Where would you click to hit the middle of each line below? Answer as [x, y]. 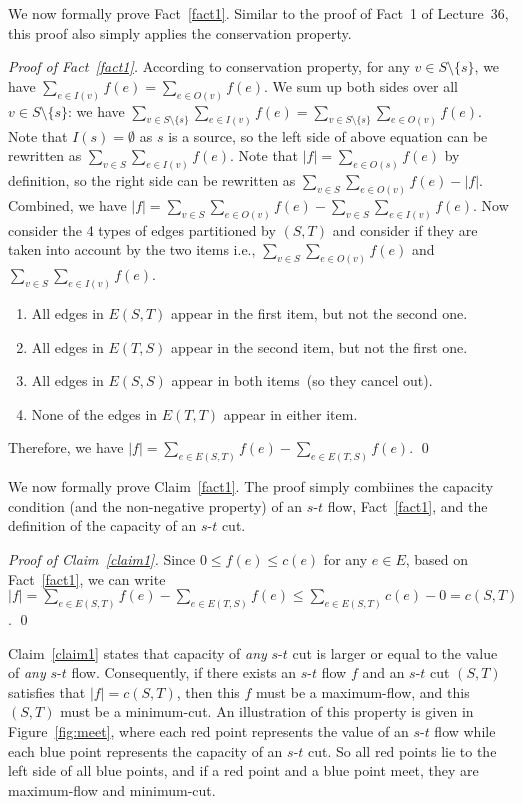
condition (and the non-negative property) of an [155, 505]
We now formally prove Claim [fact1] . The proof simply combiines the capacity [251, 486]
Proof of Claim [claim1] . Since [102, 559]
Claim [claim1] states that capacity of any [137, 652]
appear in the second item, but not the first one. [319, 346]
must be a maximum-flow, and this [363, 691]
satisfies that [47, 691]
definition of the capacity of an [102, 525]
